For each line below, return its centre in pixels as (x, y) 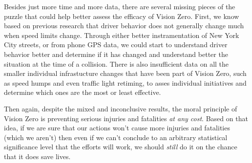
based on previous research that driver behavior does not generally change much (124, 26)
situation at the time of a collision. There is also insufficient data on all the (116, 63)
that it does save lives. (37, 156)
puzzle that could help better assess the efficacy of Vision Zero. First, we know (122, 16)
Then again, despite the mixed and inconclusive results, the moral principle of (121, 108)
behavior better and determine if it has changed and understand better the (116, 54)
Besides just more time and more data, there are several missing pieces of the (120, 6)
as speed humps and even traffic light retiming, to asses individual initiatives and (125, 82)
